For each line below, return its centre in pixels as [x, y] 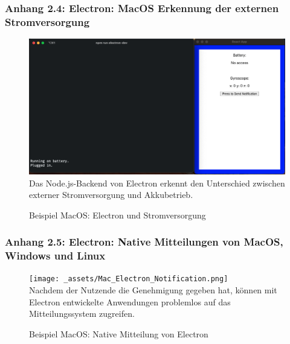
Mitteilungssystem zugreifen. [82, 314]
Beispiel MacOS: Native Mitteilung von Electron [119, 333]
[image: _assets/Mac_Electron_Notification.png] [129, 279]
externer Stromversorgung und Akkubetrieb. [111, 195]
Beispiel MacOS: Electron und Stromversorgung [118, 215]
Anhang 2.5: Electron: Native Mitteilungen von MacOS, [144, 242]
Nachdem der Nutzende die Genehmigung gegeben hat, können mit [153, 290]
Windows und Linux [55, 256]
